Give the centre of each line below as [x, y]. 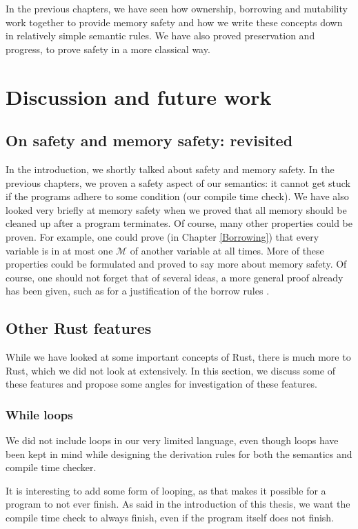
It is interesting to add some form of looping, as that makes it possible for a [166, 490]
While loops [39, 414]
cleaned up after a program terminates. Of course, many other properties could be [179, 223]
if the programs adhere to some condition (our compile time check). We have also [177, 196]
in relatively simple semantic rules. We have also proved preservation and [160, 36]
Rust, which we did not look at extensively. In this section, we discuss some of [170, 370]
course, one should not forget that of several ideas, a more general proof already [175, 277]
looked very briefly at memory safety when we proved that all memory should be [176, 209]
